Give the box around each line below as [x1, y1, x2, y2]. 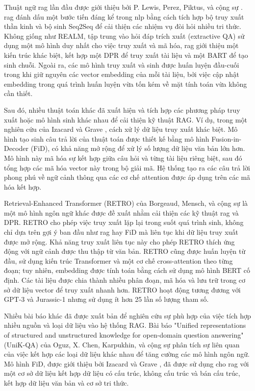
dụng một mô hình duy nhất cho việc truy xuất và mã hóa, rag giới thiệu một [4, 40, 239, 50]
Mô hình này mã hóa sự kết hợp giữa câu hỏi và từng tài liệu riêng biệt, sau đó [4, 152, 242, 163]
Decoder [4, 143, 29, 153]
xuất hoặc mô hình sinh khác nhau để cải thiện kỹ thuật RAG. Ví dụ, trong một [4, 114, 247, 124]
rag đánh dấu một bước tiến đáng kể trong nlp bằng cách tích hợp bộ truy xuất [4, 11, 244, 22]
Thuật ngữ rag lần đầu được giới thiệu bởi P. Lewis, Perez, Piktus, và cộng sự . [4, 2, 243, 12]
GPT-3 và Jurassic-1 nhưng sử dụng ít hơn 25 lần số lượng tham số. [4, 294, 209, 304]
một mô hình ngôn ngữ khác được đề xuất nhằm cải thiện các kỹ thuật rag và [4, 207, 239, 218]
